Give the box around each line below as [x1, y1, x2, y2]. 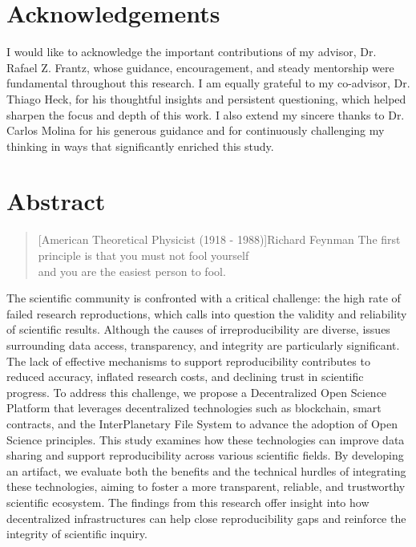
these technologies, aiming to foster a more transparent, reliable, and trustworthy [6, 478, 406, 495]
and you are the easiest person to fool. [38, 262, 226, 279]
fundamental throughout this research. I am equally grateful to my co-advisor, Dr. [6, 75, 410, 91]
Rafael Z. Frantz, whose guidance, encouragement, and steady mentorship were [6, 59, 394, 75]
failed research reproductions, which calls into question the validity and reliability [6, 305, 407, 322]
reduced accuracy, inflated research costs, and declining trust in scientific [6, 368, 364, 385]
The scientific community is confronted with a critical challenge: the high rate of [6, 290, 401, 306]
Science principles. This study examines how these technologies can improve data [6, 431, 405, 448]
